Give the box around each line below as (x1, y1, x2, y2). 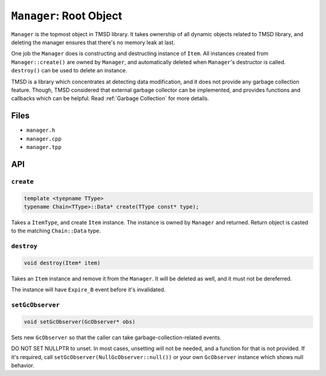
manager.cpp (26, 135, 62, 142)
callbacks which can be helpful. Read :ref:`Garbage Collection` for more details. (11, 95, 209, 102)
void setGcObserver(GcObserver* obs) (24, 318, 136, 325)
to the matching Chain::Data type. (11, 227, 101, 235)
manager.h (26, 127, 56, 134)
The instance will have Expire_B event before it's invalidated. (11, 286, 166, 293)
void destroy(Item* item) (24, 260, 101, 266)
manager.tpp (26, 144, 62, 150)
